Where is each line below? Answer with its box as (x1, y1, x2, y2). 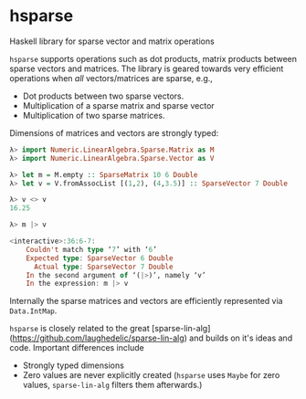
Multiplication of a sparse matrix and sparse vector (22, 100, 215, 110)
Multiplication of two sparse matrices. (22, 110, 165, 121)
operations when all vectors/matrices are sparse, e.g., (9, 72, 213, 83)
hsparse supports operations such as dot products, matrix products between (9, 53, 297, 64)
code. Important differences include (9, 342, 144, 353)
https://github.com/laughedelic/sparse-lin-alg (12, 332, 185, 343)
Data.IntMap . (9, 305, 58, 316)
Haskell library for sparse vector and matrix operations (9, 36, 215, 47)
